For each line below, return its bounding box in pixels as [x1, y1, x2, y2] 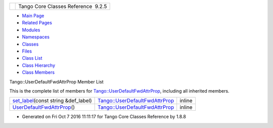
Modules [22, 27, 40, 33]
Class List [22, 55, 42, 61]
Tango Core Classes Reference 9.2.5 [18, 3, 107, 10]
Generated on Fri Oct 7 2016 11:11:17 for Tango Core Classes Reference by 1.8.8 [22, 114, 187, 120]
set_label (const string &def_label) [12, 97, 92, 104]
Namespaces [22, 34, 50, 40]
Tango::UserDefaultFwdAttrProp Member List [9, 78, 104, 84]
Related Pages [22, 20, 53, 26]
